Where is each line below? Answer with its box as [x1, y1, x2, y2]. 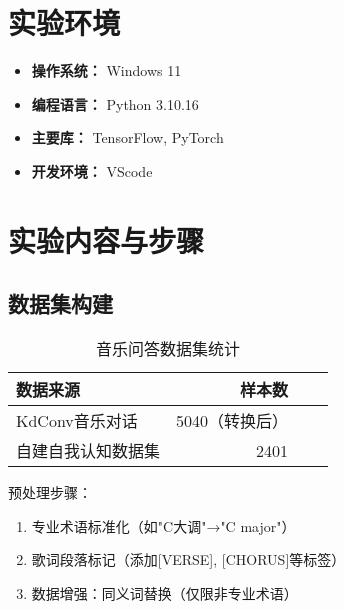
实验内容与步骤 [8, 219, 205, 260]
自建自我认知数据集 [16, 439, 161, 463]
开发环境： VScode [31, 160, 153, 181]
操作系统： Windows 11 [31, 60, 182, 81]
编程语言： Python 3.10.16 [31, 93, 199, 114]
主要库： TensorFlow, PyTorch [31, 127, 224, 148]
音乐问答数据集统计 [96, 337, 241, 361]
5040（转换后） [176, 409, 289, 433]
